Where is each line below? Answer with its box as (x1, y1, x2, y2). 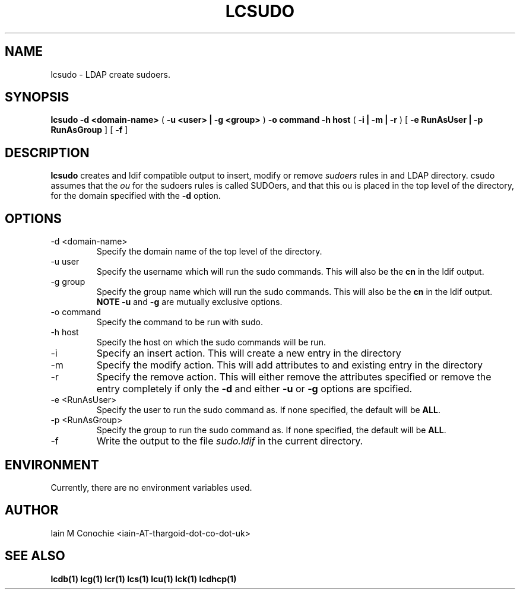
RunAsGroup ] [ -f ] (50, 125, 128, 135)
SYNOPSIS (5, 90, 69, 105)
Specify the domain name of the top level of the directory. (96, 246, 322, 257)
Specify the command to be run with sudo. (96, 317, 263, 328)
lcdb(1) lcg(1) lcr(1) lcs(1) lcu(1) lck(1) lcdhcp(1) (50, 573, 237, 584)
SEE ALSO (5, 548, 65, 564)
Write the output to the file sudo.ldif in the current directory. (96, 435, 363, 447)
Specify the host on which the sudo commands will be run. (96, 337, 326, 348)
